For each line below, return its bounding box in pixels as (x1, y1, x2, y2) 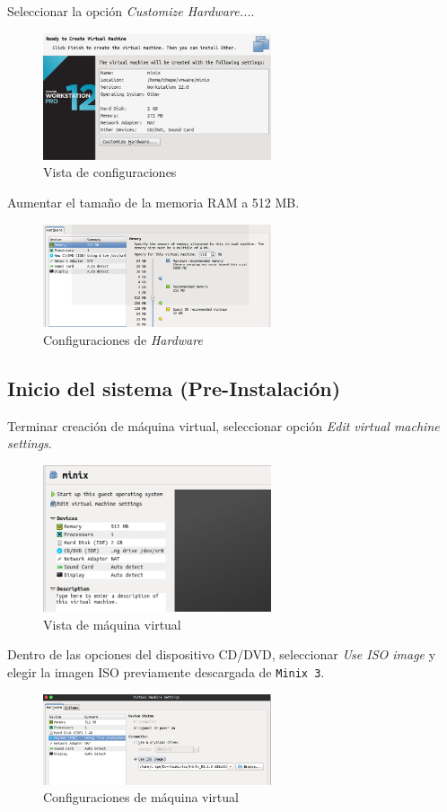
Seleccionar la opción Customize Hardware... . (7, 2, 255, 20)
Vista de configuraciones (43, 163, 177, 181)
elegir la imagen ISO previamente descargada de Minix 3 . (7, 662, 325, 681)
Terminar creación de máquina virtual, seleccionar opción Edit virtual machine (7, 416, 440, 435)
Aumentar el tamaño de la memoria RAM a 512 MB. (7, 193, 300, 212)
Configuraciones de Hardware (43, 331, 203, 349)
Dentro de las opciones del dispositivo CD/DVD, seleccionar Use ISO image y (7, 645, 436, 664)
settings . (7, 434, 52, 453)
